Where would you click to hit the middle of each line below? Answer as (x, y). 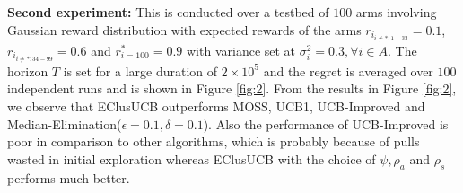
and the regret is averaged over (348, 70)
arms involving (396, 12)
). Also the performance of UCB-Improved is (326, 123)
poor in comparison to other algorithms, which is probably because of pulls (214, 141)
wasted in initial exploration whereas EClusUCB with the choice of (192, 158)
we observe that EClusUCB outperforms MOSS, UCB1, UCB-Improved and (216, 105)
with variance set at (241, 50)
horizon (28, 70)
